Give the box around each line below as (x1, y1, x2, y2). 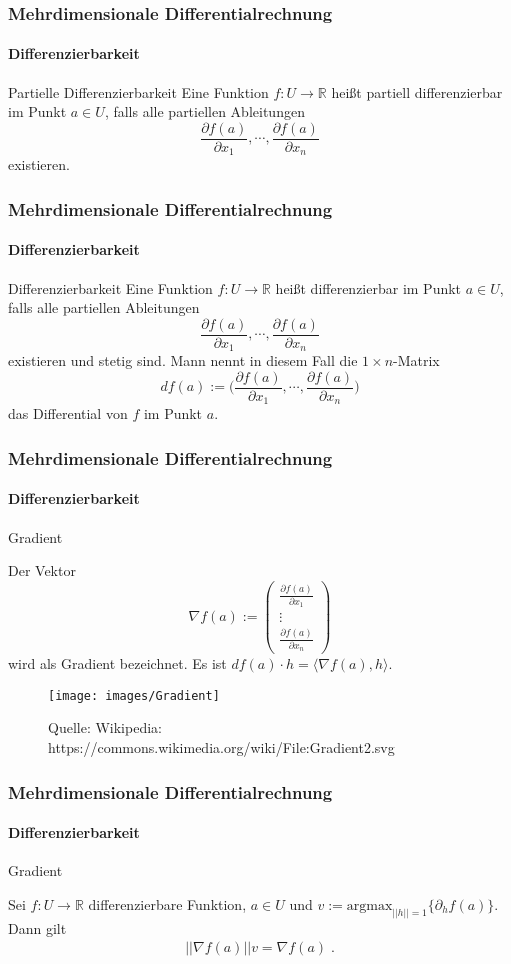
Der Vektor (8, 560, 76, 581)
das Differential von (8, 403, 128, 424)
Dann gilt (8, 917, 67, 938)
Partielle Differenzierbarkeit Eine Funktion (8, 81, 269, 102)
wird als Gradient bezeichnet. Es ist (8, 653, 227, 674)
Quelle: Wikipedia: (48, 717, 162, 738)
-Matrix (393, 350, 440, 371)
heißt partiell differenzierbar (331, 81, 503, 102)
